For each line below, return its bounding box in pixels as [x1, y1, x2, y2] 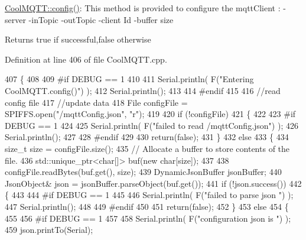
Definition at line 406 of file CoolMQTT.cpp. [5, 53, 167, 65]
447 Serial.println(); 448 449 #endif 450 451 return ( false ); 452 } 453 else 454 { [5, 200, 289, 212]
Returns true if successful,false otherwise [5, 33, 151, 46]
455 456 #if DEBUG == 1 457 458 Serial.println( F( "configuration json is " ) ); [5, 212, 291, 224]
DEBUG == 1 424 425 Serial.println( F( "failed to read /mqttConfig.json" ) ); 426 [5, 119, 298, 131]
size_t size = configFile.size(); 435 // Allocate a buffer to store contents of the [5, 142, 290, 154]
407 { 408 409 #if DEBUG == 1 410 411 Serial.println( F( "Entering [5, 73, 254, 85]
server [5, 13, 26, 25]
